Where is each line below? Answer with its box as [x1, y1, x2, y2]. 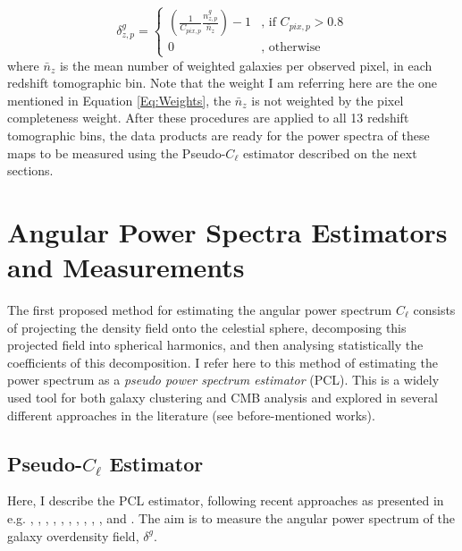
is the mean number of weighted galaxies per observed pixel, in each [59, 55, 433, 74]
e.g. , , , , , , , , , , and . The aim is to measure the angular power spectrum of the [7, 508, 455, 527]
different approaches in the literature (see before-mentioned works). [7, 405, 375, 424]
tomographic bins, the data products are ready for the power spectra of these [7, 125, 430, 144]
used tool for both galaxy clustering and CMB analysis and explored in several [7, 388, 438, 406]
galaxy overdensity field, [7, 526, 139, 545]
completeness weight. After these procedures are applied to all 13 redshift [7, 108, 409, 127]
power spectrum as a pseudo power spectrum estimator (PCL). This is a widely [7, 370, 440, 389]
